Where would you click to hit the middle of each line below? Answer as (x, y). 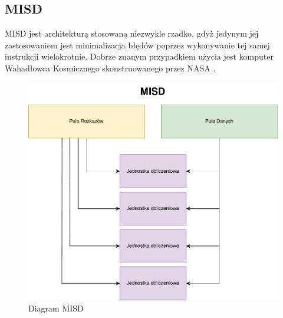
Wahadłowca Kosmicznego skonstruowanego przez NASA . (110, 68)
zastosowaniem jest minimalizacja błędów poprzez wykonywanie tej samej (137, 45)
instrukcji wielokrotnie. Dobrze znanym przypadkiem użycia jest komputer (139, 56)
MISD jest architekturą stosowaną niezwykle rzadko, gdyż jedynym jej (132, 33)
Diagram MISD (56, 308)
